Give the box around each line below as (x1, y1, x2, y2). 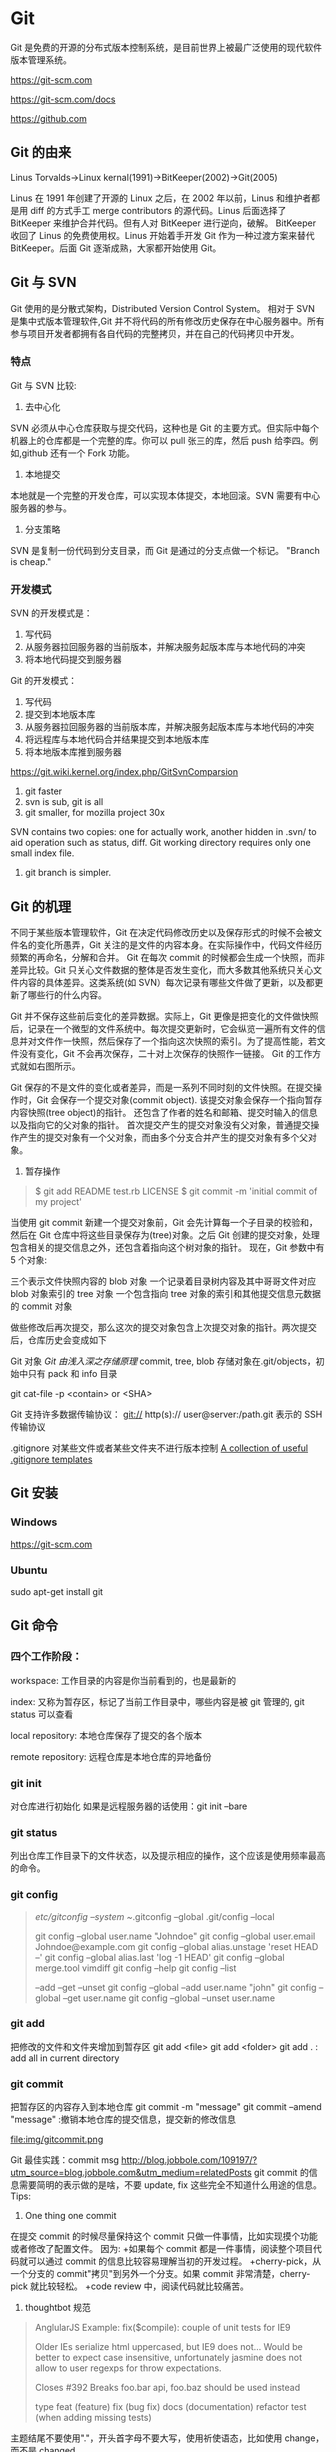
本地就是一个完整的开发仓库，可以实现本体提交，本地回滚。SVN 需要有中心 (10, 489, 321, 501)
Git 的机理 (10, 898, 72, 915)
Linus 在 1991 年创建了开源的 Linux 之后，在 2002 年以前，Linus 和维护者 (10, 192, 312, 204)
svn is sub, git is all (24, 796, 104, 808)
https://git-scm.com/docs (10, 93, 116, 105)
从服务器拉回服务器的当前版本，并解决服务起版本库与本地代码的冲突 (24, 641, 306, 653)
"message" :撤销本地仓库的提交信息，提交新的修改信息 (10, 2113, 237, 2126)
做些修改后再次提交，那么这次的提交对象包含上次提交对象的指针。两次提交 (10, 1321, 317, 1333)
